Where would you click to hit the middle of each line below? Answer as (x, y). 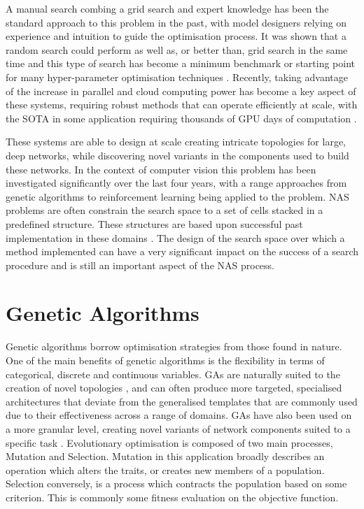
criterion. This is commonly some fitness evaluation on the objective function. (172, 497)
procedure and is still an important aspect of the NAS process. (140, 265)
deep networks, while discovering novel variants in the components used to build (177, 155)
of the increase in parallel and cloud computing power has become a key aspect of (181, 91)
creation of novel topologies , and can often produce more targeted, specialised (174, 388)
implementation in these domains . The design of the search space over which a (175, 237)
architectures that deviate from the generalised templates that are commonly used (182, 401)
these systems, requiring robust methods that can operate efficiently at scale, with (182, 105)
